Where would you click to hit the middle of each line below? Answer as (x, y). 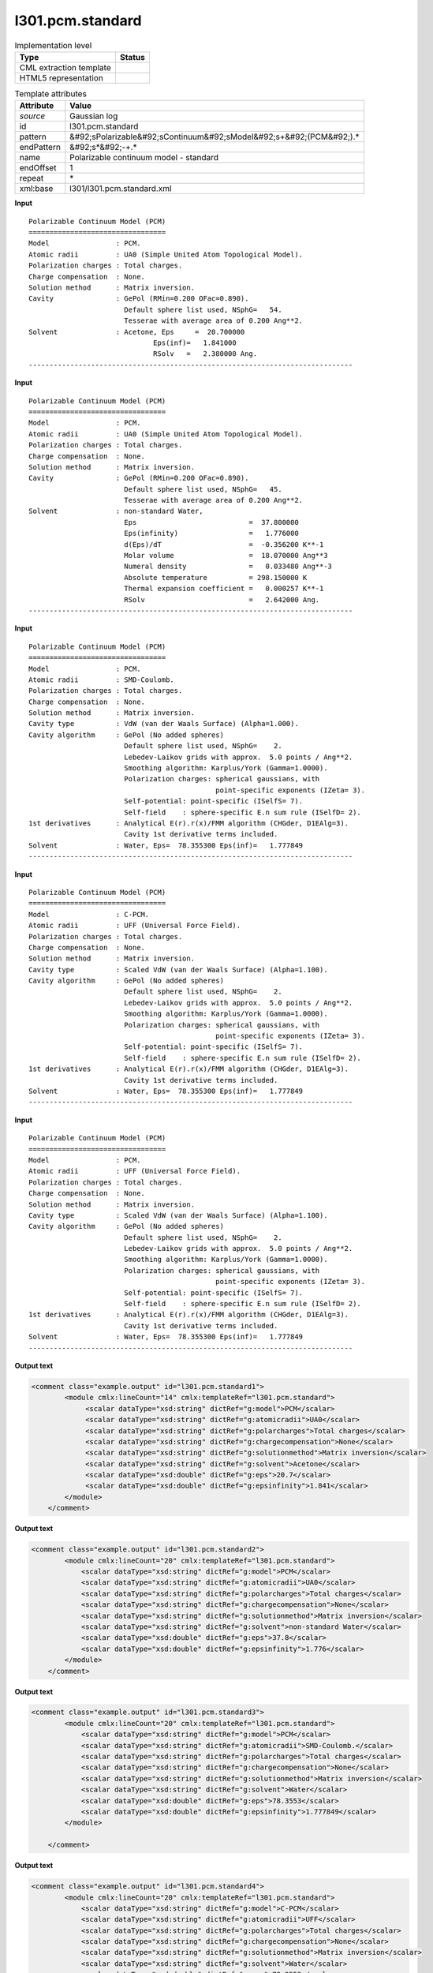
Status (132, 57)
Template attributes (50, 94)
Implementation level (53, 45)
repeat (32, 178)
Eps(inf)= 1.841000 (194, 343)
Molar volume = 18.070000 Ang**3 (226, 556)
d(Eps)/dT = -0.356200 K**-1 (224, 544)
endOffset (38, 168)
